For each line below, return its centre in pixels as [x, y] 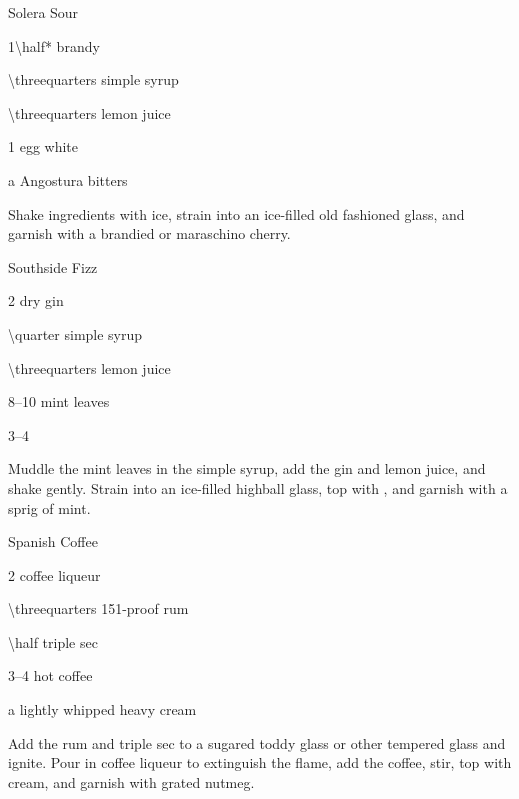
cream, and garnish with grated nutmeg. [131, 781]
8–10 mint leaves [59, 401]
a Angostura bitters [68, 179]
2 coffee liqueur [54, 574]
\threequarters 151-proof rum [98, 608]
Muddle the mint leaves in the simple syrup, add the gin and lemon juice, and [247, 468]
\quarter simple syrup [75, 333]
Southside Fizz [53, 266]
